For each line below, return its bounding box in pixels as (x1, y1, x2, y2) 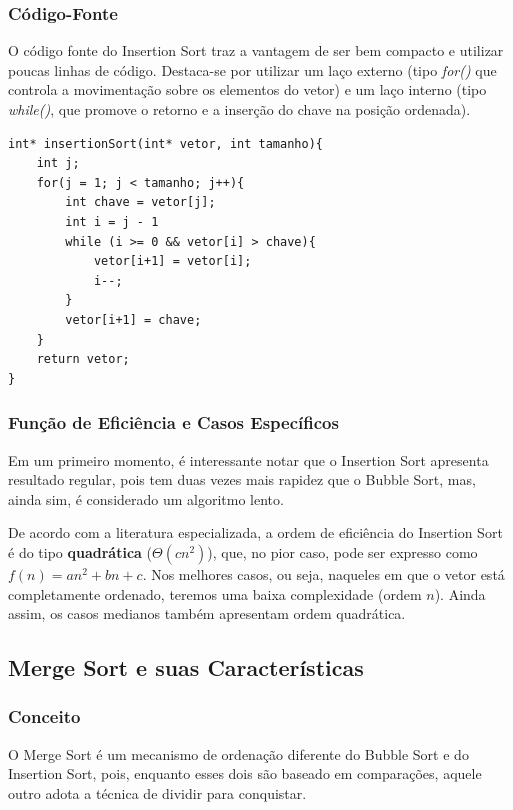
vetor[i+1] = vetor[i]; (93, 254, 252, 269)
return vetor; (36, 352, 130, 367)
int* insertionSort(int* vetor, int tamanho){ (8, 136, 323, 151)
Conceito (8, 704, 81, 729)
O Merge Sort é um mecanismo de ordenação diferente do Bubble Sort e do (8, 743, 469, 764)
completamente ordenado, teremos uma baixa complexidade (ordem (8, 583, 422, 604)
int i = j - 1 (65, 214, 159, 229)
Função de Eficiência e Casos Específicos (8, 410, 339, 435)
